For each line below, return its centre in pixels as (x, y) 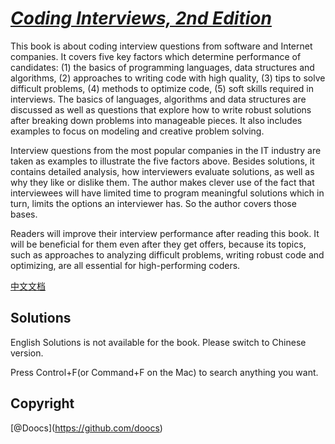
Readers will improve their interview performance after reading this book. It (165, 233)
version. (27, 353)
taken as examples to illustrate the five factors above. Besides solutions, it (162, 161)
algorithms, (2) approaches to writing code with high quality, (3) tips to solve (168, 78)
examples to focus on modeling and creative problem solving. (137, 131)
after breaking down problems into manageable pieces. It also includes (156, 120)
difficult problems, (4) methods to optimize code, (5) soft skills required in (162, 88)
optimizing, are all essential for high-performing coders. (125, 265)
